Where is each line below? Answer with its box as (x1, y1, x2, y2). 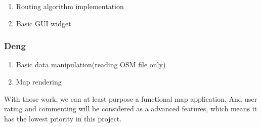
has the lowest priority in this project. (4, 113, 122, 123)
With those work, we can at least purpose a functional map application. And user (4, 93, 257, 104)
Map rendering (16, 76, 62, 87)
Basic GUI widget (16, 18, 71, 28)
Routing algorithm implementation (16, 1, 124, 11)
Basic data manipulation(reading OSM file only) (16, 59, 166, 70)
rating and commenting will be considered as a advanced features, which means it (4, 103, 257, 114)
